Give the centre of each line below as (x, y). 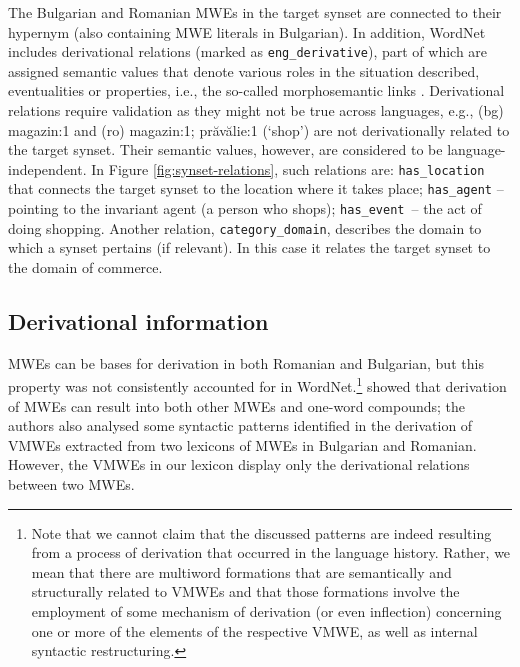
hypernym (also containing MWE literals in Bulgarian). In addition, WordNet (247, 31)
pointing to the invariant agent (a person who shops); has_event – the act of (245, 208)
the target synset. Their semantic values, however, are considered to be (225, 149)
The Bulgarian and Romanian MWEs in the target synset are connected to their (255, 12)
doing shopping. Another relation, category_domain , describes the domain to (245, 227)
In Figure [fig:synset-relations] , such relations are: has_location (288, 168)
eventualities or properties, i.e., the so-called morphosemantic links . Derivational (256, 90)
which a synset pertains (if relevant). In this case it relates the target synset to (249, 247)
